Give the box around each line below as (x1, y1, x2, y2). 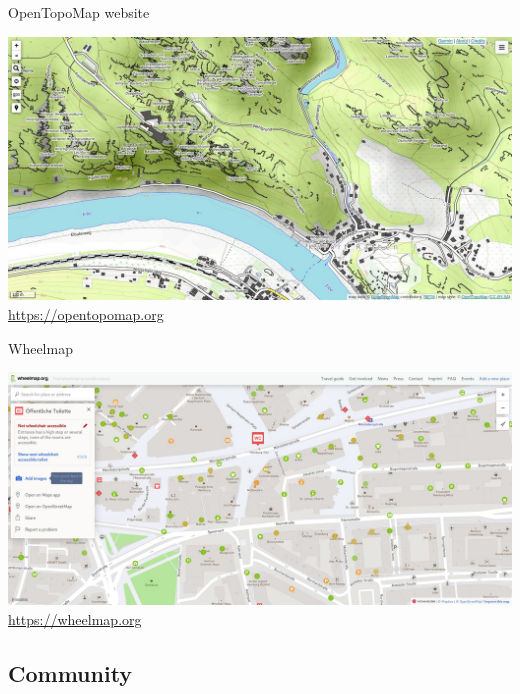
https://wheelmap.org (8, 609, 142, 630)
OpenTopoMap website (8, 2, 150, 22)
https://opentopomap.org (8, 304, 164, 324)
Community (8, 658, 133, 689)
